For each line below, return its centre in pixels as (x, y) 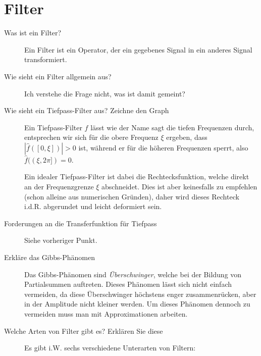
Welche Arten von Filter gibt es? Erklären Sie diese (84, 330)
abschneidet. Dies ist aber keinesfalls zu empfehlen (179, 187)
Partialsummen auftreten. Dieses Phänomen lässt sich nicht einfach (128, 284)
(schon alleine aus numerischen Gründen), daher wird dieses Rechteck (132, 196)
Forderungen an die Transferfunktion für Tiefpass (81, 223)
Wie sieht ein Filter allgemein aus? (58, 76)
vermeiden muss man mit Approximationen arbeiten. (106, 314)
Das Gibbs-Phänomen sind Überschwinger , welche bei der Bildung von (133, 274)
